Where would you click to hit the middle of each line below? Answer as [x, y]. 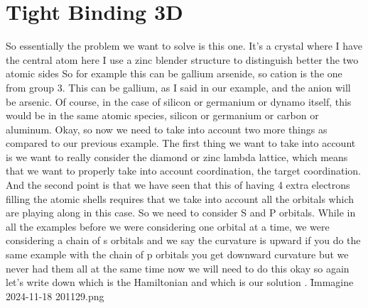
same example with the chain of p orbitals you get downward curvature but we [177, 254]
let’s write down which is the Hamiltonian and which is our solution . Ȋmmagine [180, 282]
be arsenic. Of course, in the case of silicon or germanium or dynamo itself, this [179, 101]
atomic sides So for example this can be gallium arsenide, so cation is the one [174, 73]
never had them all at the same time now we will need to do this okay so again [178, 268]
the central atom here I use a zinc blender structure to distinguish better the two [182, 59]
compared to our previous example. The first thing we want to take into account [181, 143]
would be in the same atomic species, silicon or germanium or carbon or [162, 115]
